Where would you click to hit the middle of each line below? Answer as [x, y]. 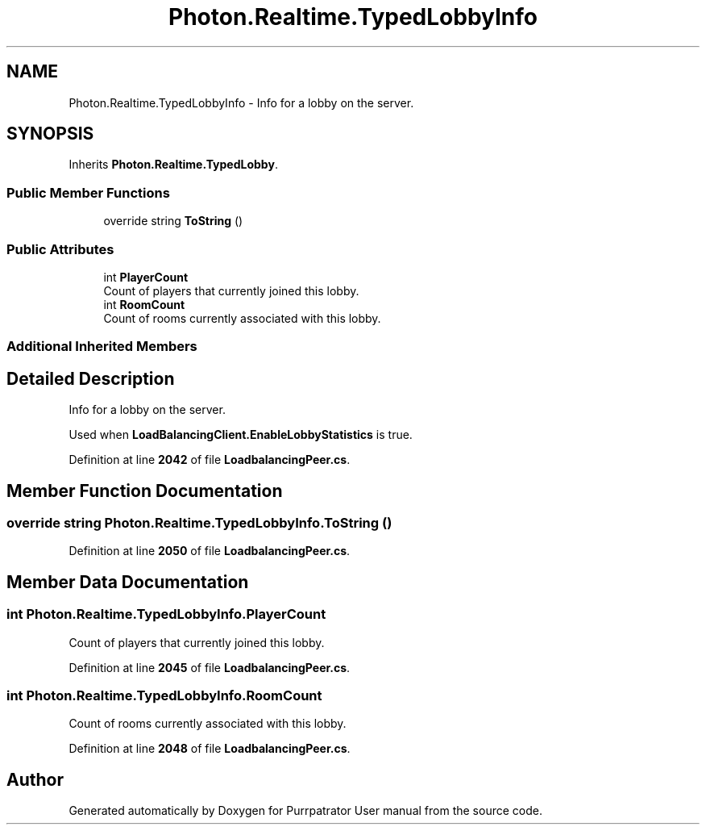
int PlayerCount [146, 277]
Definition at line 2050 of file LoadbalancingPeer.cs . [210, 551]
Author [35, 779]
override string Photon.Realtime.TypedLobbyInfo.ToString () [199, 523]
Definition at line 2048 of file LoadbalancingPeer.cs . [210, 749]
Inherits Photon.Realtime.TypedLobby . [173, 165]
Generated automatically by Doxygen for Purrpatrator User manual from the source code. [305, 811]
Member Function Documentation [145, 491]
